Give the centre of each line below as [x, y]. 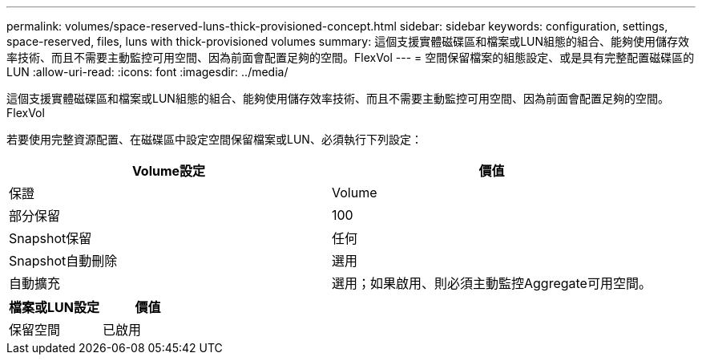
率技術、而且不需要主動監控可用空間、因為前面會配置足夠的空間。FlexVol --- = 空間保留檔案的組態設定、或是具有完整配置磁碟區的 [351, 57]
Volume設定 [169, 171]
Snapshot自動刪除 [63, 261]
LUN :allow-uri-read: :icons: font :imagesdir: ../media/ [147, 72]
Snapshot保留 [50, 238]
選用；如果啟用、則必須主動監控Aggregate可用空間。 [491, 283]
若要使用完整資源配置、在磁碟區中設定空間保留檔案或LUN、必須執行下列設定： [214, 139]
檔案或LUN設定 [54, 307]
